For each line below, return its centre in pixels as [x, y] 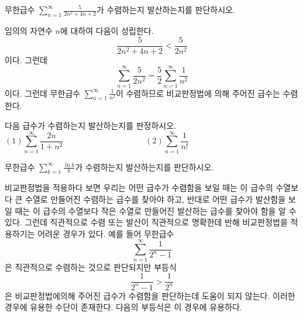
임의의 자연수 [29, 31]
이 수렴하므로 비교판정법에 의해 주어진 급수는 [198, 93]
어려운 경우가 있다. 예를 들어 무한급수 [106, 233]
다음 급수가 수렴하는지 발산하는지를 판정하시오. [91, 125]
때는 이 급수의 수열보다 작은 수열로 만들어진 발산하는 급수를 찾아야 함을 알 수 [156, 210]
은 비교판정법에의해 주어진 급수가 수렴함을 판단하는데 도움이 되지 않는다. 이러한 [150, 295]
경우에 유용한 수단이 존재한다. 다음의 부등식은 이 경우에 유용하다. [123, 307]
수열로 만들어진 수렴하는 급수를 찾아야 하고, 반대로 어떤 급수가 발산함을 [156, 199]
